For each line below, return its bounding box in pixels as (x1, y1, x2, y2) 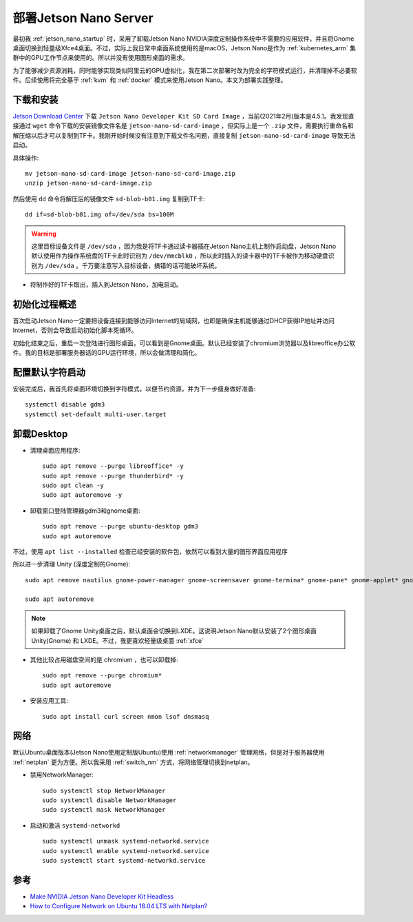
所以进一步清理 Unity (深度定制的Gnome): (12, 560, 131, 568)
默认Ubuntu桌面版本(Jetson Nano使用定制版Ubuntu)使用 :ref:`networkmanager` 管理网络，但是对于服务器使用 (12, 748, 325, 757)
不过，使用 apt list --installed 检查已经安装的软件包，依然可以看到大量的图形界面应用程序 (12, 547, 288, 555)
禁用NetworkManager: (30, 770, 94, 779)
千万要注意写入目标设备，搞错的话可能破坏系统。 (81, 261, 221, 269)
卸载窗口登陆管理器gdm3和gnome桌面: (30, 506, 140, 515)
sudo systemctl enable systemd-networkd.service (42, 847, 209, 854)
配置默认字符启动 (12, 366, 85, 378)
